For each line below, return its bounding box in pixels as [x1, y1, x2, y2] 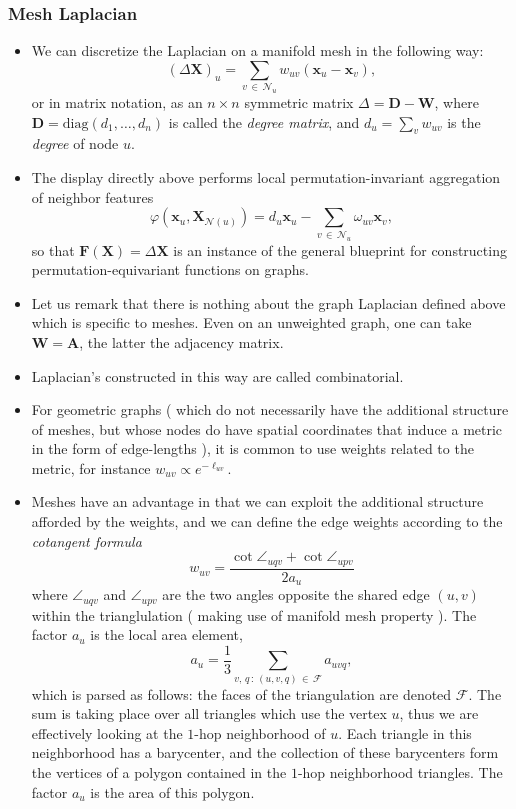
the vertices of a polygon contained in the [31, 762, 287, 783]
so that [31, 239, 75, 260]
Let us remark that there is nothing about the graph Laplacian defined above [31, 292, 506, 313]
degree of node [31, 133, 119, 154]
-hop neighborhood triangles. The [297, 762, 503, 783]
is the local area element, [90, 624, 243, 645]
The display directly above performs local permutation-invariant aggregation [31, 167, 501, 188]
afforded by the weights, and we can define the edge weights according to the [31, 511, 503, 532]
